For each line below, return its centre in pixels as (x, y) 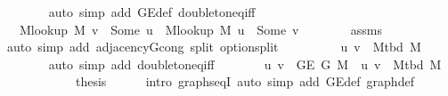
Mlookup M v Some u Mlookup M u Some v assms (201, 29)
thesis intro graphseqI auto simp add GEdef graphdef (244, 81)
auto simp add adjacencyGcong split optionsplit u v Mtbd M (214, 47)
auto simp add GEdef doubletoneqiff (152, 12)
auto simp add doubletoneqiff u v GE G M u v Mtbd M (245, 64)
